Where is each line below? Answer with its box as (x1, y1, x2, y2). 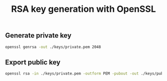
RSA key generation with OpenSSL (11, 3, 156, 15)
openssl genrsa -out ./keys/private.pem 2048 (5, 44, 101, 49)
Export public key (5, 58, 61, 66)
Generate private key (5, 31, 72, 40)
